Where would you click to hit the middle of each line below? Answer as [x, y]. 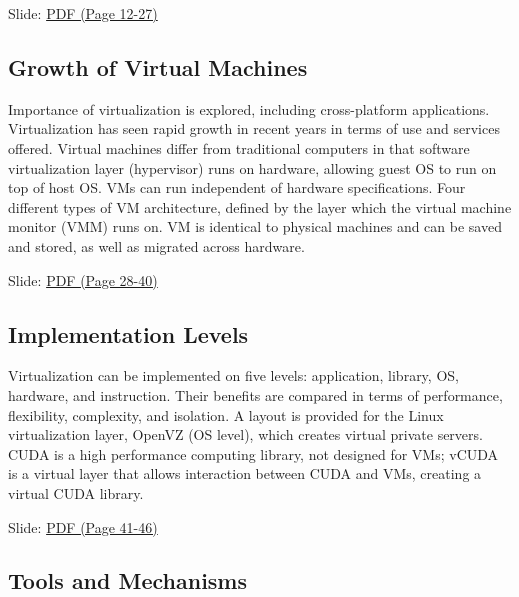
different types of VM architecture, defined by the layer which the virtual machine [260, 206]
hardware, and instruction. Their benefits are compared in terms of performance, [255, 394]
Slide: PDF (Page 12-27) [83, 13]
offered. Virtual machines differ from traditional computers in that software [239, 147]
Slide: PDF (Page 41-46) [83, 526]
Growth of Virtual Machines [158, 66]
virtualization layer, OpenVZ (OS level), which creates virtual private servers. [245, 434]
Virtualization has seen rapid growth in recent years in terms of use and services [254, 128]
